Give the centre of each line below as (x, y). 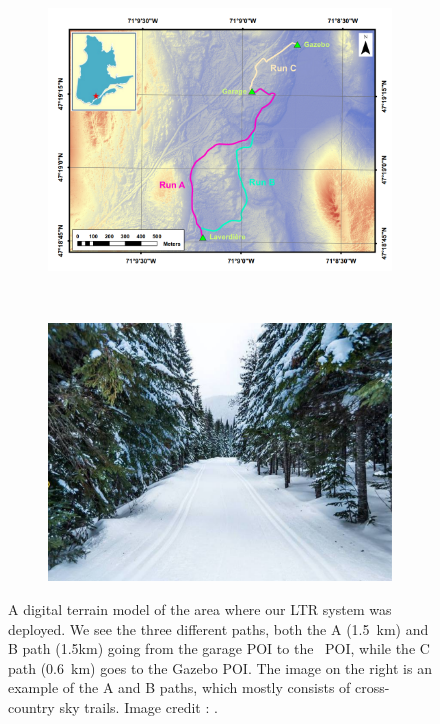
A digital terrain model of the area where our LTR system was (200, 608)
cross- (372, 687)
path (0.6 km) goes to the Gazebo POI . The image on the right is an (220, 667)
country (31, 706)
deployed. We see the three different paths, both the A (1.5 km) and (218, 628)
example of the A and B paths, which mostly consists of (179, 687)
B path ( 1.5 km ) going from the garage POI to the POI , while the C (219, 648)
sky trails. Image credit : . (138, 706)
